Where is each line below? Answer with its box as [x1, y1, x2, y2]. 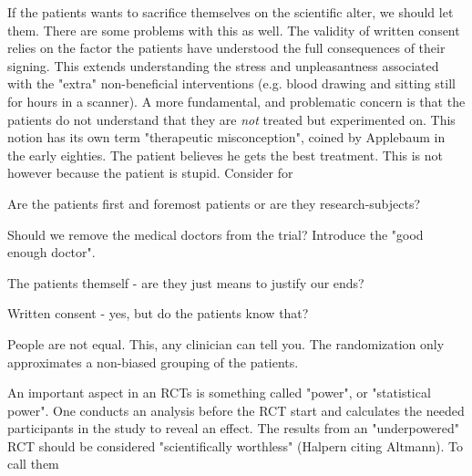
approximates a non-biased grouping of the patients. [7, 352, 299, 371]
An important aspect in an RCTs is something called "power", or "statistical [7, 383, 431, 402]
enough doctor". [7, 243, 96, 262]
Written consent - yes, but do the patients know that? [7, 304, 309, 323]
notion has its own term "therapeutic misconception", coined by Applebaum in [7, 128, 446, 147]
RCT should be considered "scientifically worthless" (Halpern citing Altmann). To [7, 436, 464, 455]
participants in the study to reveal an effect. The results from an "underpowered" [7, 419, 459, 438]
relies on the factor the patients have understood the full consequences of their [7, 38, 446, 57]
